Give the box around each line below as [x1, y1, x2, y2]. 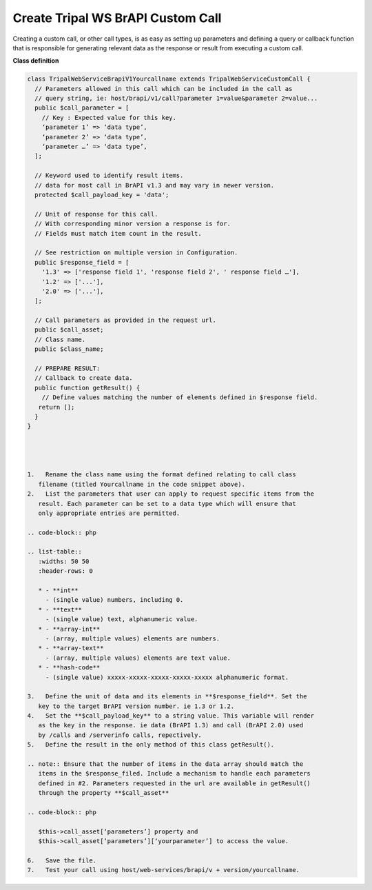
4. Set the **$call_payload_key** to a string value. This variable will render [27, 712, 315, 720]
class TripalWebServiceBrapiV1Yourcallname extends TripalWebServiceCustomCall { [27, 75, 311, 83]
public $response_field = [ [34, 259, 130, 266]
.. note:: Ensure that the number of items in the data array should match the [27, 760, 304, 768]
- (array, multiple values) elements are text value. [45, 654, 231, 662]
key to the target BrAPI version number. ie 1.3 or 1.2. [38, 702, 235, 710]
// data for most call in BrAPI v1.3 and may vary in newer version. [34, 181, 275, 189]
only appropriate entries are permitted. [38, 509, 180, 517]
